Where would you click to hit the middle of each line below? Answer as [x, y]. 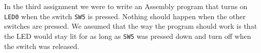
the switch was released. [42, 46]
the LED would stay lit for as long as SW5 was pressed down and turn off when [128, 36]
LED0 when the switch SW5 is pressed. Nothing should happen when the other [125, 16]
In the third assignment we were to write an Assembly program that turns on [126, 6]
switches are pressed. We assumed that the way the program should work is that [131, 26]
